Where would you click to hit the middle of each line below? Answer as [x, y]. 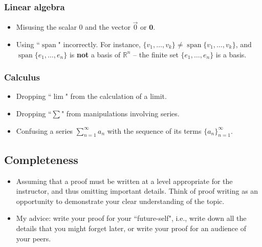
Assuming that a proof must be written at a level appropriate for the [124, 181]
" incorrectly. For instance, [99, 44]
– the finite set [156, 54]
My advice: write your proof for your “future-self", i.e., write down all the [131, 218]
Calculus [22, 77]
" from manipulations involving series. [120, 114]
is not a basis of [95, 54]
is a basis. [231, 54]
